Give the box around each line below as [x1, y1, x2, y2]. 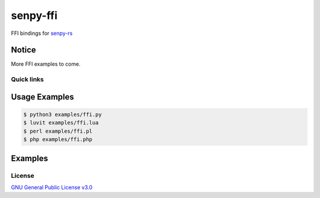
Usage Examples [11, 92, 74, 102]
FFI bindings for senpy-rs [11, 30, 73, 37]
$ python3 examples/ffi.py [23, 111, 102, 118]
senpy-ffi [11, 9, 57, 22]
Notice [11, 45, 37, 55]
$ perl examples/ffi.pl [23, 127, 93, 135]
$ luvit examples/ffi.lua [23, 119, 99, 126]
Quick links [11, 75, 44, 84]
